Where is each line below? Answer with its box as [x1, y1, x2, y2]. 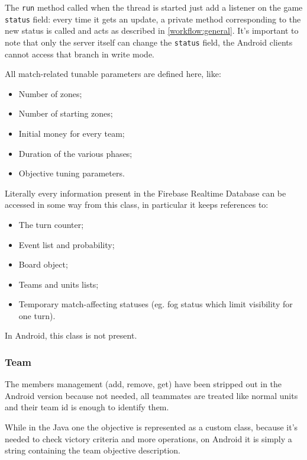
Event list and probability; [18, 238, 115, 250]
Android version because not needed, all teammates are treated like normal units [5, 389, 298, 401]
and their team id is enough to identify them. [5, 401, 169, 413]
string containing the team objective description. [5, 444, 180, 456]
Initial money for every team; [18, 127, 125, 139]
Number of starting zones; [18, 107, 113, 120]
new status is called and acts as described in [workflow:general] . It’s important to [5, 24, 299, 37]
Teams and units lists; [18, 278, 99, 290]
